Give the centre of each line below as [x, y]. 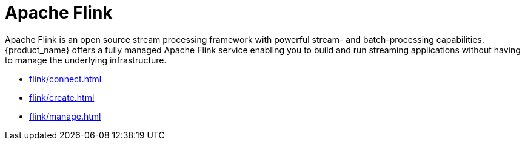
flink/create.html [62, 97]
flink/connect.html [65, 79]
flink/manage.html [65, 116]
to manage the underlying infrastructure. [86, 60]
